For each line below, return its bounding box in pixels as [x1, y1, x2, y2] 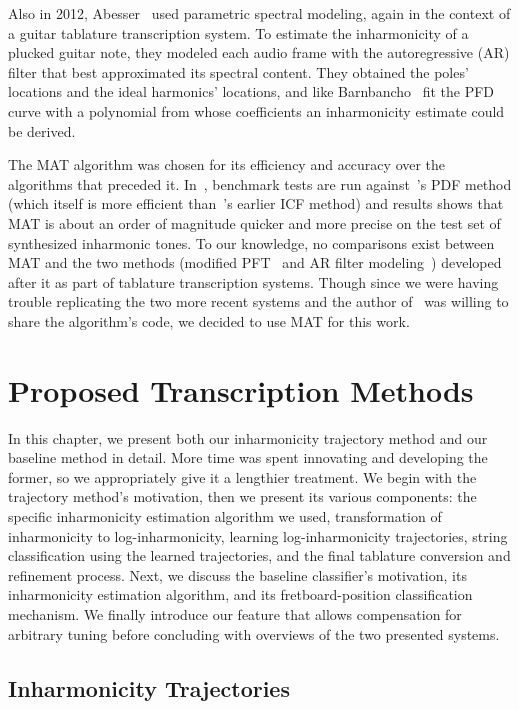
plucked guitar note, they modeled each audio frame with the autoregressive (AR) [8, 42, 510, 63]
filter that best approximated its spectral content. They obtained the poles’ [8, 61, 469, 82]
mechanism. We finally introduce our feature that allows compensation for [8, 603, 462, 624]
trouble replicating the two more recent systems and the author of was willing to [8, 291, 509, 312]
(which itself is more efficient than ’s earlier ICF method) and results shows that [8, 193, 504, 214]
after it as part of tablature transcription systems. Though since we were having [8, 271, 499, 292]
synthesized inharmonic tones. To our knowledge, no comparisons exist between [8, 232, 495, 253]
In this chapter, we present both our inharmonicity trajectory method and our [8, 427, 488, 448]
